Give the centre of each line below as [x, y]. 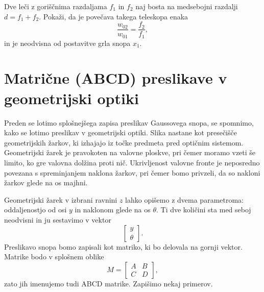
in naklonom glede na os [113, 210]
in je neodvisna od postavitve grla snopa [67, 43]
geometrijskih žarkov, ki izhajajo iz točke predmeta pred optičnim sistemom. [124, 142]
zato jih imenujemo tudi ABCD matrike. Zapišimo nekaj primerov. [109, 283]
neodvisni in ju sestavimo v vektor [58, 219]
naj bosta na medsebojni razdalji [187, 6]
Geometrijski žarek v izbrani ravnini [61, 199]
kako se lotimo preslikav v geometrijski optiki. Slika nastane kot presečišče [121, 132]
